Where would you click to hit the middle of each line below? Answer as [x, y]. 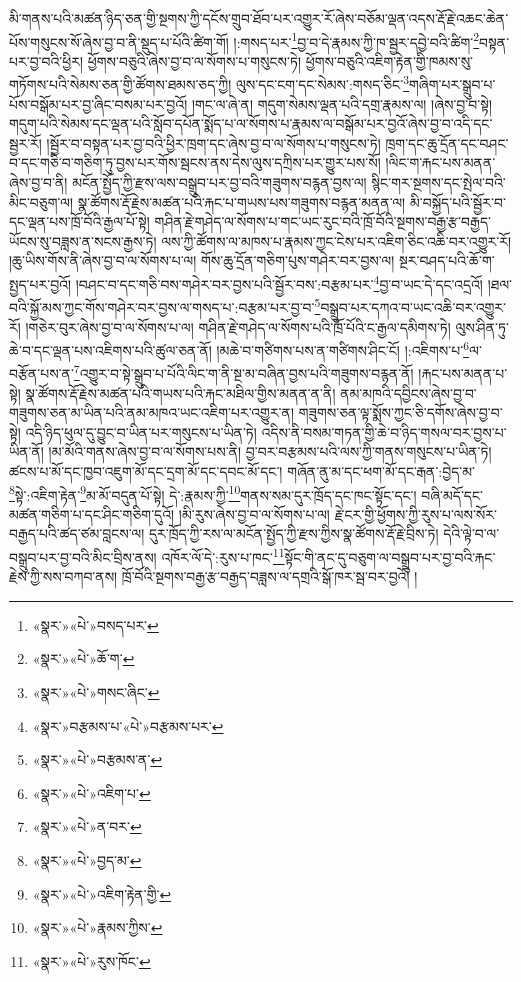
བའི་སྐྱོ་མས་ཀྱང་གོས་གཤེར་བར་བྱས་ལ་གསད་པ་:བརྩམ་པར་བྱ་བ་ [162, 306]
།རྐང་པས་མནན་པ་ [463, 373]
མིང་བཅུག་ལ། [41, 201]
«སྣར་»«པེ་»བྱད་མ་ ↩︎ [87, 860]
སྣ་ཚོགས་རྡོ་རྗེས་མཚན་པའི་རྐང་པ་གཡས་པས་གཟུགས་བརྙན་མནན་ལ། [241, 201]
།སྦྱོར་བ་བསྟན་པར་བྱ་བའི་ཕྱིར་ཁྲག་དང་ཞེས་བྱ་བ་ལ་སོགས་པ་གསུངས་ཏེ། [213, 142]
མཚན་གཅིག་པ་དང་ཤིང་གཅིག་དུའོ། [92, 513]
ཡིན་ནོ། [26, 451]
